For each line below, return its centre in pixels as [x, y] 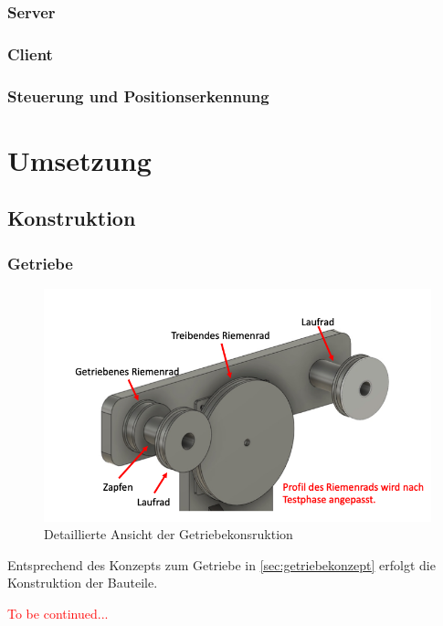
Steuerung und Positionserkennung [138, 95]
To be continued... [58, 614]
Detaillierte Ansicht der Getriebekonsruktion [169, 534]
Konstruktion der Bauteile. [83, 583]
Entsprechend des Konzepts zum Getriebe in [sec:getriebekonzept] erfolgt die [221, 564]
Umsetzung [79, 159]
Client [30, 53]
